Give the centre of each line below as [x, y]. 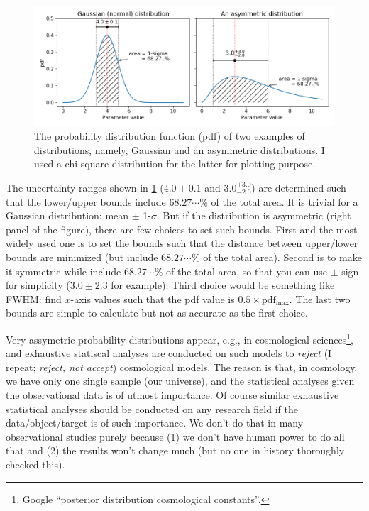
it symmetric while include [64, 271]
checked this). [35, 464]
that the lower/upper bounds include [86, 201]
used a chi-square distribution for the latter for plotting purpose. [175, 164]
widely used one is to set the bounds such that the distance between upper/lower [182, 243]
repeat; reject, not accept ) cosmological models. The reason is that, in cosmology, [182, 367]
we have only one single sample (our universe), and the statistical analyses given [180, 381]
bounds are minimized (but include [82, 257]
